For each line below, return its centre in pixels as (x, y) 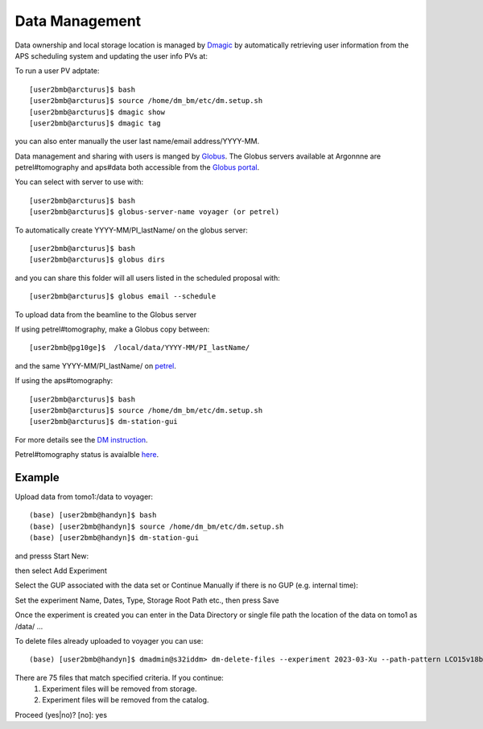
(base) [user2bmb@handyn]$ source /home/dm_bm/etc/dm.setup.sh (157, 526)
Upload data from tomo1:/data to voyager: (84, 496)
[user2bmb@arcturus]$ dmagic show (97, 112)
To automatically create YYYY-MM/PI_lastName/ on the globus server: (132, 230)
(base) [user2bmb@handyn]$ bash (93, 515)
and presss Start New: (52, 556)
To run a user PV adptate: (57, 71)
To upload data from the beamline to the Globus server (106, 315)
